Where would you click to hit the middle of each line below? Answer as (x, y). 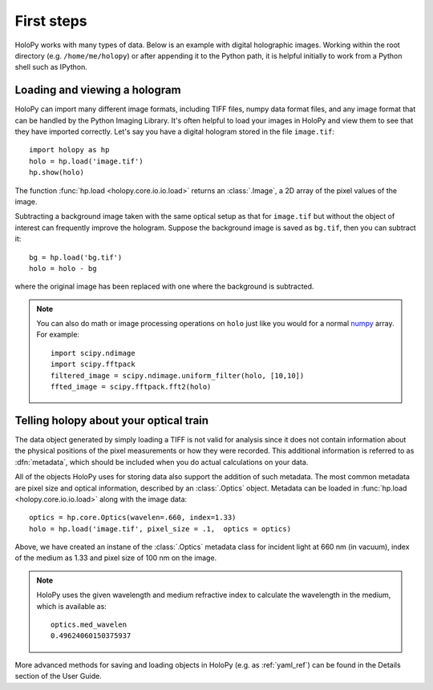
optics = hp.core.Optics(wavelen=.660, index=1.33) (133, 518)
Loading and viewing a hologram (98, 90)
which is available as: (72, 606)
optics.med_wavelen (89, 625)
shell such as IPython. (51, 67)
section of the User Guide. (58, 676)
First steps (51, 21)
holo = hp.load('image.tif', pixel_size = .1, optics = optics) (160, 529)
